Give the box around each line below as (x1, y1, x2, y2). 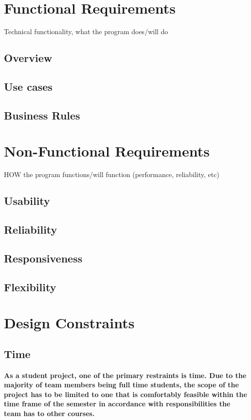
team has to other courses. (4, 408, 95, 419)
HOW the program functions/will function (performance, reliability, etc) (4, 169, 219, 180)
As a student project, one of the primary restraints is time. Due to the (4, 370, 247, 380)
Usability (4, 193, 50, 208)
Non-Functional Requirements (4, 141, 210, 161)
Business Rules (4, 107, 80, 122)
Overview (4, 50, 53, 65)
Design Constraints (4, 313, 135, 333)
